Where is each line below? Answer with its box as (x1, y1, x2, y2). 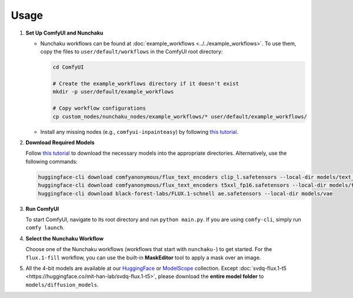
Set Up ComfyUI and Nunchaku (25, 29, 104, 36)
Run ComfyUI (25, 205, 59, 212)
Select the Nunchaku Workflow (25, 235, 104, 242)
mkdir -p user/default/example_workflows (52, 89, 174, 95)
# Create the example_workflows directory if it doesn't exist (52, 80, 239, 87)
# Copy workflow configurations (52, 105, 146, 111)
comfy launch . (25, 224, 65, 231)
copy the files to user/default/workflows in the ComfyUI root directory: (40, 48, 223, 55)
